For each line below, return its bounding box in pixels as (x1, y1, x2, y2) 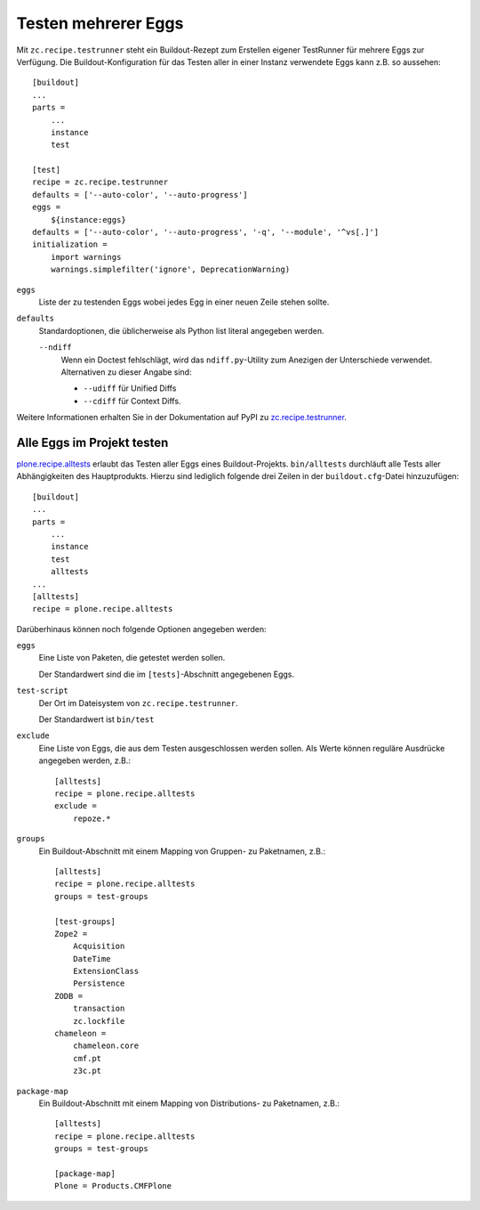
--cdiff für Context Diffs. (83, 395, 181, 406)
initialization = (32, 240, 108, 249)
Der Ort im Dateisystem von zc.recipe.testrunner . (38, 697, 239, 708)
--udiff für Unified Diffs (83, 383, 177, 394)
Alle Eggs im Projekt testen (16, 434, 169, 450)
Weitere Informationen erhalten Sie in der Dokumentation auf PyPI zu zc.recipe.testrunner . (16, 412, 347, 423)
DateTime (72, 954, 111, 963)
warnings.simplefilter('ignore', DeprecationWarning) (50, 264, 291, 275)
